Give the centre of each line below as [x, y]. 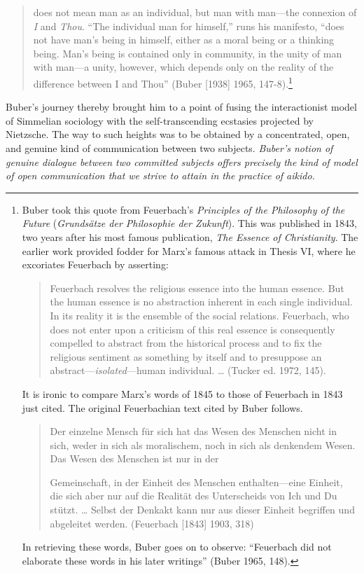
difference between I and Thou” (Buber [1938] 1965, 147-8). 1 [163, 82]
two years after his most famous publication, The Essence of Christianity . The [190, 236]
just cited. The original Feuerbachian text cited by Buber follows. [162, 407]
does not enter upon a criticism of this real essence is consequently [192, 329]
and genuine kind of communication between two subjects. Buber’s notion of [169, 148]
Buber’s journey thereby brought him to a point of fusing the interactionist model [181, 107]
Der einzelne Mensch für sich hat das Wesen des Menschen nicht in [194, 431]
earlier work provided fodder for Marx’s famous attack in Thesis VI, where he [189, 250]
